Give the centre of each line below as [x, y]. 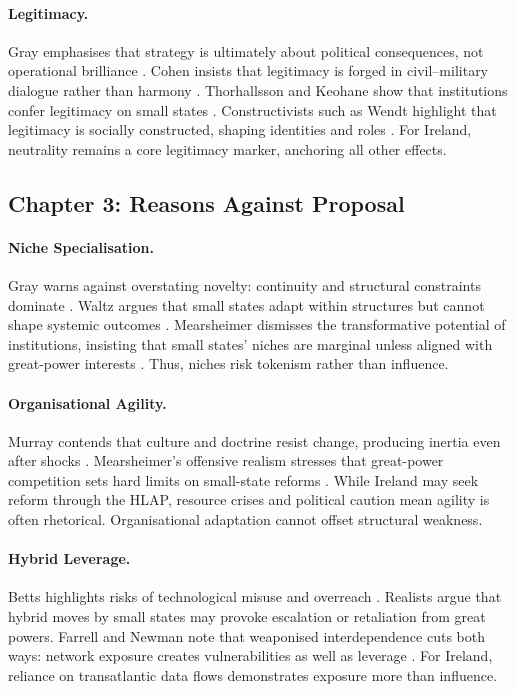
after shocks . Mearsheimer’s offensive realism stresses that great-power [226, 460]
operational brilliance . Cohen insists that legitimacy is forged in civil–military [248, 70]
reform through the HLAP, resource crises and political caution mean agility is [249, 499]
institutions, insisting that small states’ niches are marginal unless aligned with [250, 343]
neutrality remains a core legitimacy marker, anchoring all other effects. [227, 148]
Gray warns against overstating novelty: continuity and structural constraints [244, 284]
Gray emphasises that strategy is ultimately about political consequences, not [246, 50]
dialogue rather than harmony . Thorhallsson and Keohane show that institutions [258, 89]
